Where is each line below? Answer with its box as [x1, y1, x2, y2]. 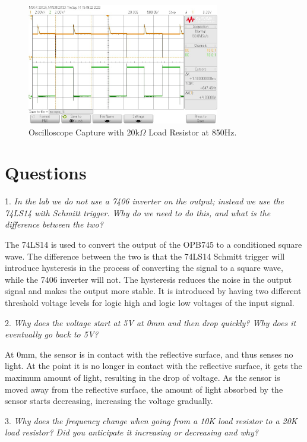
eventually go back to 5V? [5, 328, 99, 340]
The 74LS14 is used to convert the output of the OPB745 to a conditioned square [5, 238, 302, 251]
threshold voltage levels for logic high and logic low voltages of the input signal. [5, 296, 295, 309]
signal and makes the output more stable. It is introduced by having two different [5, 285, 302, 297]
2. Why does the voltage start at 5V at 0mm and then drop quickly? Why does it [5, 316, 296, 329]
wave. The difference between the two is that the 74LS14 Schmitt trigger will [5, 250, 285, 262]
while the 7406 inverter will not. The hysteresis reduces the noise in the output [5, 273, 292, 285]
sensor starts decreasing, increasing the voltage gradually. [5, 394, 213, 407]
